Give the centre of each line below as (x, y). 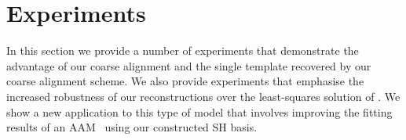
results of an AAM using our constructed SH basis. (132, 127)
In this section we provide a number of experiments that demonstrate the (183, 50)
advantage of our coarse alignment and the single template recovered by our (189, 65)
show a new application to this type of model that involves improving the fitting (199, 111)
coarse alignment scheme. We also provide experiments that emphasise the (185, 81)
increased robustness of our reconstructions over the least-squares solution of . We (203, 96)
